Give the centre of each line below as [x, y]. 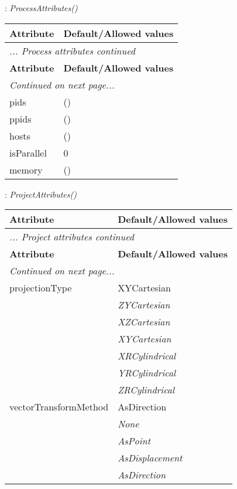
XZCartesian [144, 322]
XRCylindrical [147, 356]
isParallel [28, 152]
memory [26, 169]
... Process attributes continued [72, 50]
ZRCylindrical [146, 390]
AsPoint [134, 441]
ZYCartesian [144, 305]
